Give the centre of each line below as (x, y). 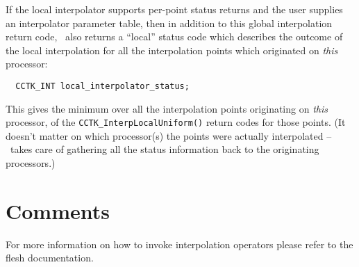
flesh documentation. (50, 258)
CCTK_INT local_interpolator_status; (102, 86)
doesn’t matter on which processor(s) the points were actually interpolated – (169, 135)
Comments (58, 210)
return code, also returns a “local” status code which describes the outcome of (174, 37)
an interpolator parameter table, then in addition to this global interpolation (169, 23)
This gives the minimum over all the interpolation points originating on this (167, 108)
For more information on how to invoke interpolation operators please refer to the (179, 244)
